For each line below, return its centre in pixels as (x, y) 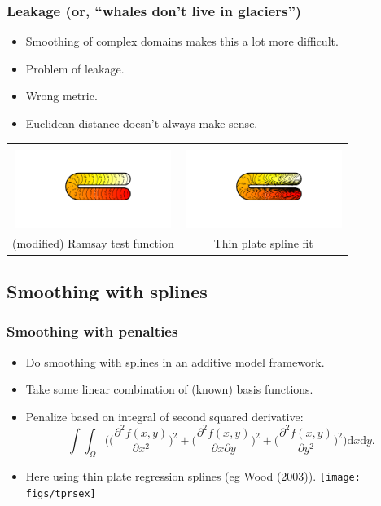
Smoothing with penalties (92, 331)
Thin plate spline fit (263, 243)
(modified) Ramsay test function (93, 243)
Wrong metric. (61, 96)
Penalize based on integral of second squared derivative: (164, 416)
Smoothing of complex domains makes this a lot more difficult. (182, 41)
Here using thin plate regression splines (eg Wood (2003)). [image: (193, 476)
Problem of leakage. (75, 68)
